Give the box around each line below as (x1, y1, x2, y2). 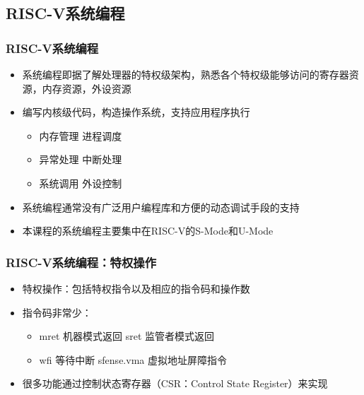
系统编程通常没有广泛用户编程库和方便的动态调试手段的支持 (22, 199, 300, 214)
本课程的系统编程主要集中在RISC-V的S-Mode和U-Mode (22, 223, 274, 238)
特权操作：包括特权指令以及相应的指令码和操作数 (22, 281, 250, 295)
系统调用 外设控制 (39, 175, 122, 190)
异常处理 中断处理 (39, 152, 122, 167)
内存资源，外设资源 (42, 81, 131, 95)
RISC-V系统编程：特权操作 (6, 253, 157, 271)
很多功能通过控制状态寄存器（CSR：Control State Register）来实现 (22, 376, 328, 391)
